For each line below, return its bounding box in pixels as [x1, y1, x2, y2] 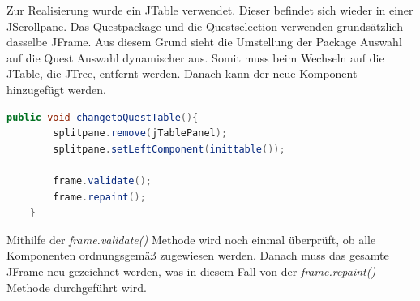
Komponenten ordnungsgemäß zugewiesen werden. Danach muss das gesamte [6, 247, 389, 264]
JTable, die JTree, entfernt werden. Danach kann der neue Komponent [6, 65, 358, 82]
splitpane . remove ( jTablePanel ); [53, 127, 228, 140]
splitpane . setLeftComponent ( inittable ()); [53, 143, 285, 155]
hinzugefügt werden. [6, 80, 106, 97]
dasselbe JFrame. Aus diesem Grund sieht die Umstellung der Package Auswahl [6, 33, 402, 50]
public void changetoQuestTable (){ [6, 111, 199, 123]
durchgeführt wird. [54, 278, 147, 295]
